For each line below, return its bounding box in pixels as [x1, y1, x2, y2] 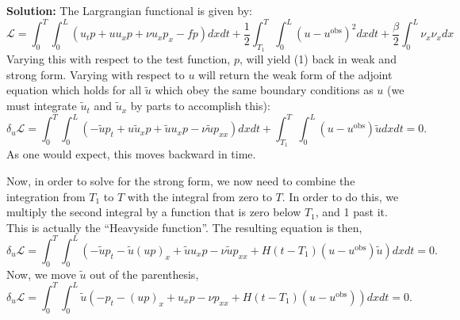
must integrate [6, 97, 77, 114]
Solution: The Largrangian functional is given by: [6, 2, 252, 18]
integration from [6, 188, 86, 204]
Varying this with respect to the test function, [6, 51, 231, 67]
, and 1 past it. [315, 204, 388, 220]
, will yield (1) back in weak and [239, 51, 397, 67]
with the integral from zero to [127, 188, 272, 204]
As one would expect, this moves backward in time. [6, 146, 256, 162]
